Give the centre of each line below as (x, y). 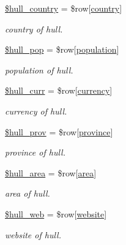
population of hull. (39, 70)
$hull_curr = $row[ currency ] (59, 90)
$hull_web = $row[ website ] (56, 213)
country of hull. (34, 28)
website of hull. (33, 234)
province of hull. (35, 152)
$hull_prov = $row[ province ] (59, 131)
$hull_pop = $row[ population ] (62, 49)
